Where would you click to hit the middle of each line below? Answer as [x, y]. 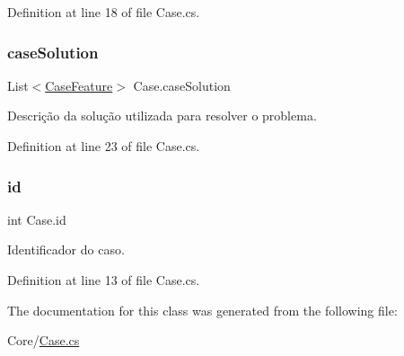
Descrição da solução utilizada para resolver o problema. [162, 116]
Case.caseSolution [182, 85]
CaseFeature [79, 85]
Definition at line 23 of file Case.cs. [104, 146]
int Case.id [37, 219]
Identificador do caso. [66, 249]
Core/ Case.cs [44, 340]
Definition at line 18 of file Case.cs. [104, 12]
